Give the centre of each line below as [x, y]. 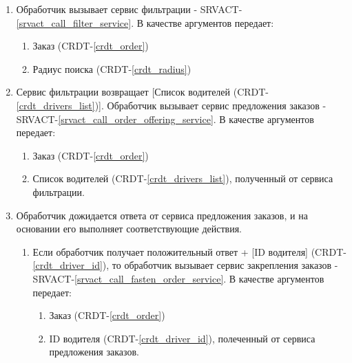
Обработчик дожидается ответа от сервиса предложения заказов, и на [162, 215]
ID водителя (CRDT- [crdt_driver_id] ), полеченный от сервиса [182, 338]
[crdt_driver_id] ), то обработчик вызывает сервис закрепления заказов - [185, 265]
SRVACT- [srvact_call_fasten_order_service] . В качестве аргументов [178, 278]
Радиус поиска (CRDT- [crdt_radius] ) [112, 68]
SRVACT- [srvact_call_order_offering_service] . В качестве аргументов [165, 119]
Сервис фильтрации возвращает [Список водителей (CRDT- [143, 92]
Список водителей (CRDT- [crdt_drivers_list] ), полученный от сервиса [183, 178]
